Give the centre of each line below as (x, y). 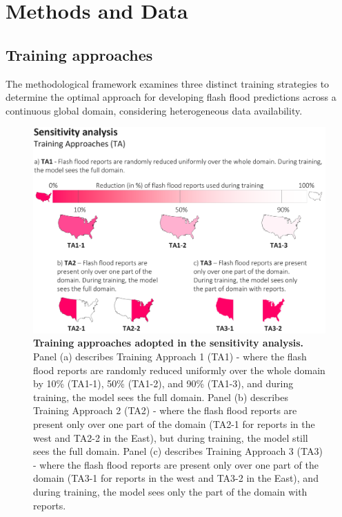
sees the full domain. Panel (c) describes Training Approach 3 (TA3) (178, 451)
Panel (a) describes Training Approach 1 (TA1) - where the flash (170, 357)
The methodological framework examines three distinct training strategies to (168, 83)
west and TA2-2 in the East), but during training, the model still (171, 437)
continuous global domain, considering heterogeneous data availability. (154, 110)
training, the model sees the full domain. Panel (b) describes (161, 397)
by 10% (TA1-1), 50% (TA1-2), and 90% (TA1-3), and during (163, 383)
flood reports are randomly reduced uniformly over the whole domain (179, 370)
